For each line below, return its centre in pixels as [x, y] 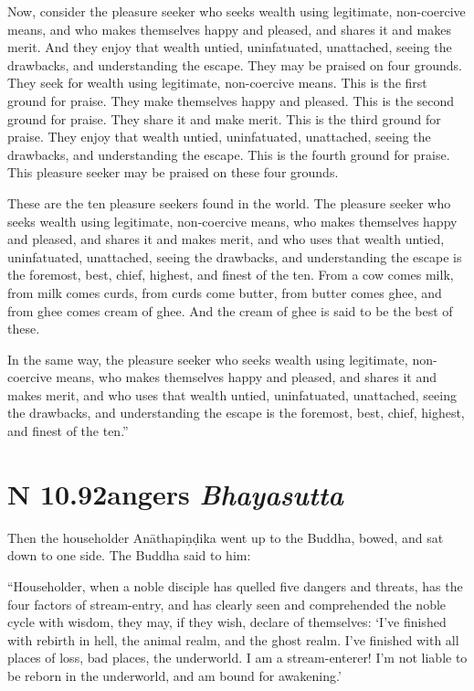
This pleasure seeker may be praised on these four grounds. [173, 172]
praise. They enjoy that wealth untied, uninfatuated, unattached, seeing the [219, 137]
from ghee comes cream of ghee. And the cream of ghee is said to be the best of [230, 310]
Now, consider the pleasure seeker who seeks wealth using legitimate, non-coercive [237, 11]
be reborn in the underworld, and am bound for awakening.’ [174, 675]
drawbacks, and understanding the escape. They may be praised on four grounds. [235, 64]
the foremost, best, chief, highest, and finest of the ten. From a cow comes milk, [231, 275]
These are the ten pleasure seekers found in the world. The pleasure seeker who [229, 202]
